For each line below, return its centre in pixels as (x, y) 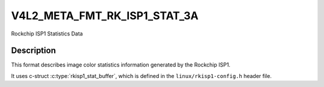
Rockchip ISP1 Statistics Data (47, 34)
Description (34, 51)
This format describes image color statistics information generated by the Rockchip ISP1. (121, 65)
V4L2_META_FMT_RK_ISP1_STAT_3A (105, 16)
